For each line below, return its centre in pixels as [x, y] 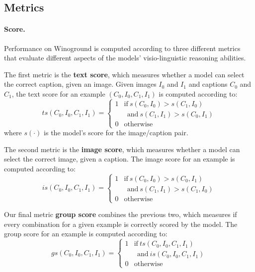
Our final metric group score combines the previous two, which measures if [121, 214]
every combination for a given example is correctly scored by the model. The [121, 224]
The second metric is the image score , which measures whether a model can [122, 149]
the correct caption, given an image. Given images [80, 84]
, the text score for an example [58, 93]
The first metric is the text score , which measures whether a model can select [124, 74]
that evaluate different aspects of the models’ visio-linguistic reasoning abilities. [125, 58]
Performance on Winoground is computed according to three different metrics [122, 48]
